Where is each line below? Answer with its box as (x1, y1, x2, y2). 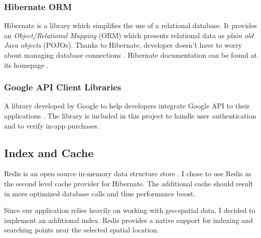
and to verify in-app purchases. (4, 120, 99, 131)
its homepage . (4, 59, 49, 70)
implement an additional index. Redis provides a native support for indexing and (4, 214, 253, 225)
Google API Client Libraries (4, 81, 121, 93)
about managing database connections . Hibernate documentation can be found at (4, 50, 257, 60)
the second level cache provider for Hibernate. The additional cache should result (4, 178, 253, 188)
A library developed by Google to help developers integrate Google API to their (4, 100, 250, 111)
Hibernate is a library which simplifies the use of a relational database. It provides (4, 20, 257, 31)
